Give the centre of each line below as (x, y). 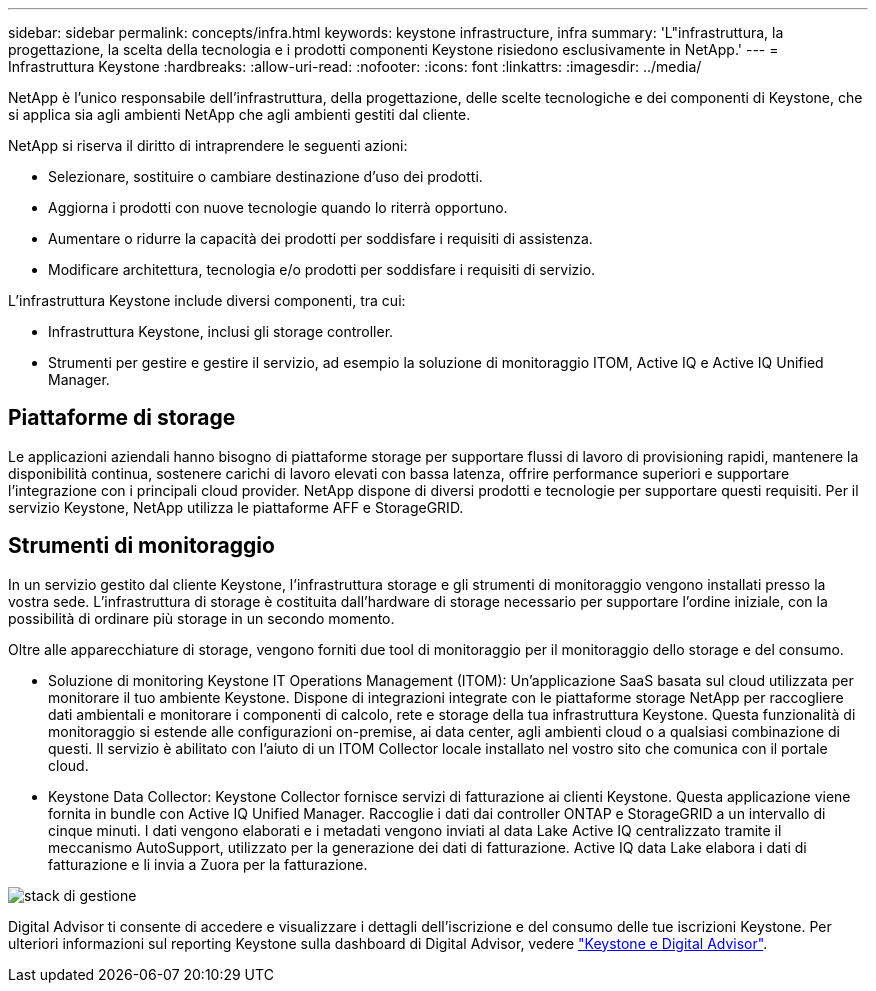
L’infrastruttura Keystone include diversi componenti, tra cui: (207, 300)
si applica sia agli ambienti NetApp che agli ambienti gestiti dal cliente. (239, 114)
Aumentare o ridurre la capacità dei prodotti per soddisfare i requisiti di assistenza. (320, 238)
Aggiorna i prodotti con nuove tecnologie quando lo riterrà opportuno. (278, 207)
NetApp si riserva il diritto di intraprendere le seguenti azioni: (208, 145)
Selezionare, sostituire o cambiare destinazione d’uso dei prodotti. (265, 176)
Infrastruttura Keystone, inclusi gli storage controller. (221, 331)
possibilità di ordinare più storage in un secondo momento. (201, 618)
